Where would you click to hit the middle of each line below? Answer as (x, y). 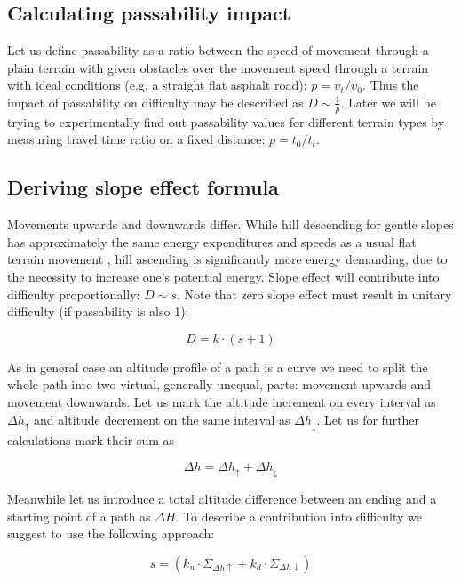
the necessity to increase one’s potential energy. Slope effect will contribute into (223, 276)
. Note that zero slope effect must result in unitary (314, 294)
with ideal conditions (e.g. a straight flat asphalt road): (157, 85)
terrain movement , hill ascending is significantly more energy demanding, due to (227, 259)
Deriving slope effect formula (143, 187)
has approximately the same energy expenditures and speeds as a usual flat (212, 241)
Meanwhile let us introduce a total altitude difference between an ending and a (222, 499)
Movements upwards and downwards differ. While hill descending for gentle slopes (230, 224)
